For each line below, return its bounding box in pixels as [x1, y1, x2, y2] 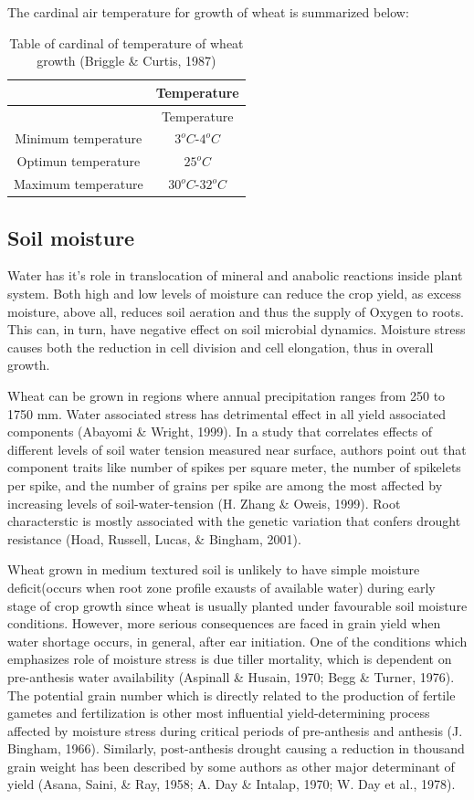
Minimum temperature [15, 129, 142, 148]
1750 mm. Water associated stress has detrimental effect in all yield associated [7, 404, 447, 423]
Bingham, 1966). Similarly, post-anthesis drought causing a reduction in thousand [7, 739, 465, 758]
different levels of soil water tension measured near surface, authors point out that [7, 439, 467, 458]
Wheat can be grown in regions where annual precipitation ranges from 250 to [7, 386, 446, 405]
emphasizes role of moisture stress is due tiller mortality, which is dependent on [7, 649, 452, 668]
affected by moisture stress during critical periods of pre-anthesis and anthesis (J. [7, 721, 463, 740]
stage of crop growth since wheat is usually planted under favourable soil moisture [7, 595, 468, 615]
